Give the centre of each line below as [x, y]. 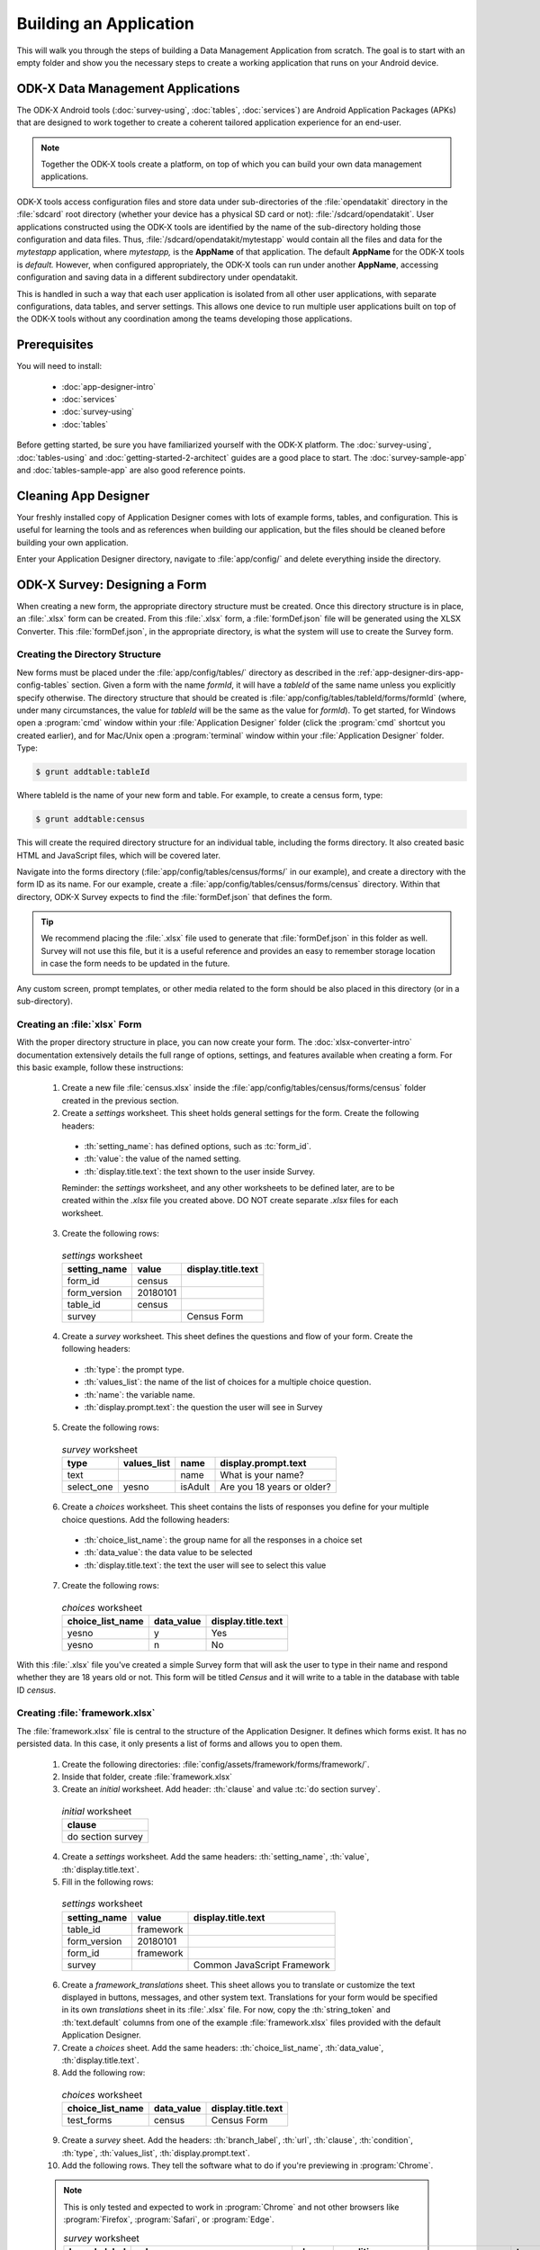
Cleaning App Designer [83, 495]
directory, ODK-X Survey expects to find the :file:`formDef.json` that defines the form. [175, 896]
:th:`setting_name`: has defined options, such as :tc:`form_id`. [198, 1146]
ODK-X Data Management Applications [128, 89]
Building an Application [106, 23]
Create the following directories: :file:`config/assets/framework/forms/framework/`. [216, 1764]
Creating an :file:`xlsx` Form [79, 1024]
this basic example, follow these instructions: [100, 1067]
